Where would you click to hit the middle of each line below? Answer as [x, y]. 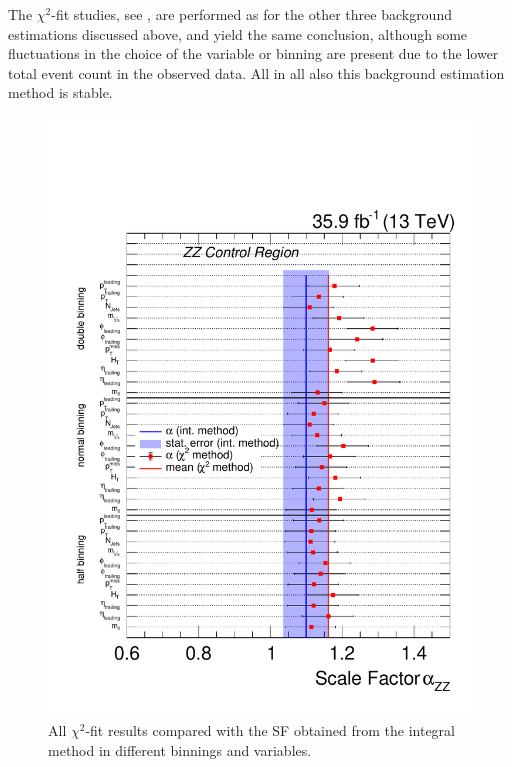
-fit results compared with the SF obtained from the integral [270, 730]
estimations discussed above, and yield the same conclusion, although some [238, 33]
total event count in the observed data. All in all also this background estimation [256, 72]
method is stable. [60, 92]
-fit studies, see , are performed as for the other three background [251, 14]
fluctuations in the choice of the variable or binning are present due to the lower [253, 53]
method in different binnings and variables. [180, 750]
